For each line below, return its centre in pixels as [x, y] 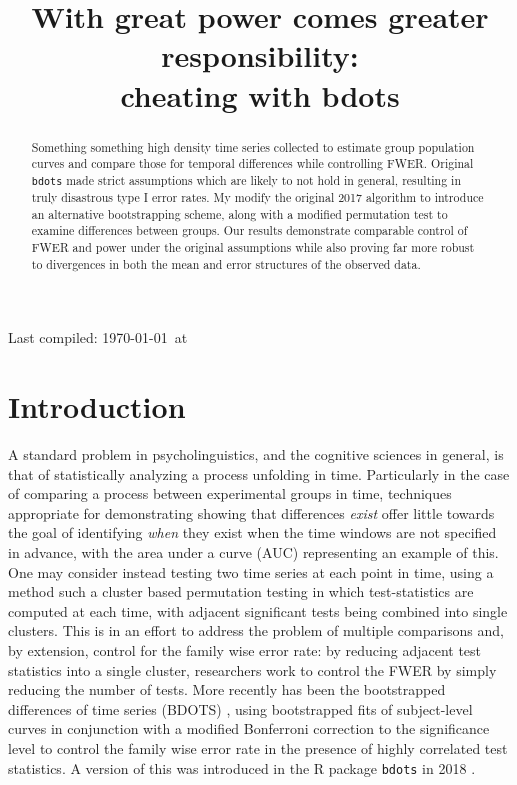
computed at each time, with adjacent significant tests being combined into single [258, 610]
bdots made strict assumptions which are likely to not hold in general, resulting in [246, 179]
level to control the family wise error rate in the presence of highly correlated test [258, 747]
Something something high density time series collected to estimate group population [253, 146]
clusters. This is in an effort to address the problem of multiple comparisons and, [256, 630]
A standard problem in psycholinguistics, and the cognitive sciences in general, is [256, 454]
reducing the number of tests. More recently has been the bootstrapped [227, 689]
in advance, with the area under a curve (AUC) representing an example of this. [253, 551]
